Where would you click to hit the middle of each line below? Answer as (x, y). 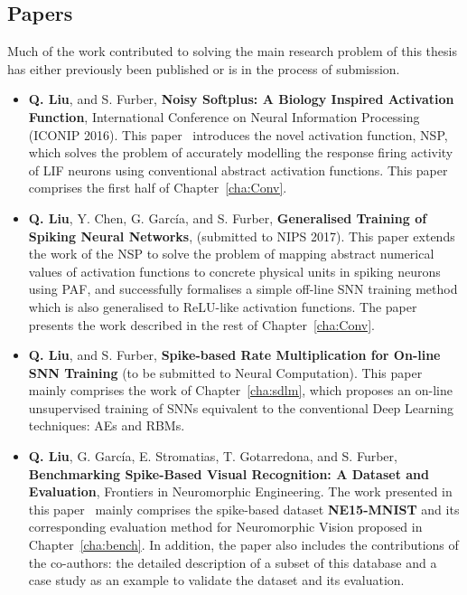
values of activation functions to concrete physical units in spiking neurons (234, 271)
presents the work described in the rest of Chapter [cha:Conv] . (201, 324)
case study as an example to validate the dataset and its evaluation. (216, 580)
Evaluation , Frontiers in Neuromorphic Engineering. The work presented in (240, 491)
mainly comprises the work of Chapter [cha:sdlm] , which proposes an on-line (240, 390)
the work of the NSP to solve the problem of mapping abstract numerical (231, 254)
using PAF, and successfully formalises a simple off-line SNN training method (243, 289)
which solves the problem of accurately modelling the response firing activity (241, 152)
